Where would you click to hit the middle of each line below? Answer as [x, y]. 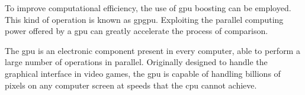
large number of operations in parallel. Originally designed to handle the [136, 62]
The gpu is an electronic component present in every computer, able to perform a [152, 50]
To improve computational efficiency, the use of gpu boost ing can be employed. [148, 8]
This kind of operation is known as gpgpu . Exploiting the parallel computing [144, 19]
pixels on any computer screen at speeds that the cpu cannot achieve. [131, 85]
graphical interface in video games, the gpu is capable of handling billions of [143, 73]
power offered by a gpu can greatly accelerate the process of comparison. [137, 31]
